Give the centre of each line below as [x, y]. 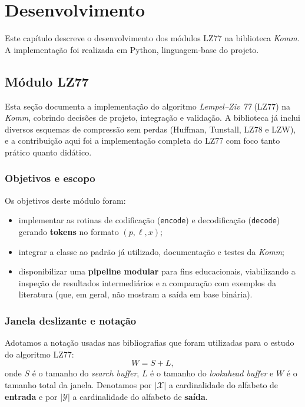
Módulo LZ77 [47, 81]
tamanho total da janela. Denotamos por [78, 384]
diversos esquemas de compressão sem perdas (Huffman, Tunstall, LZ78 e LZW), [150, 129]
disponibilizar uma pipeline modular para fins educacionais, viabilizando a [157, 271]
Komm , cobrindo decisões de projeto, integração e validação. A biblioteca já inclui [153, 118]
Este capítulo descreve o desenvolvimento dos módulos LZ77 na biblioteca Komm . [152, 38]
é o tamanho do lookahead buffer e [212, 373]
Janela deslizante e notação [71, 320]
